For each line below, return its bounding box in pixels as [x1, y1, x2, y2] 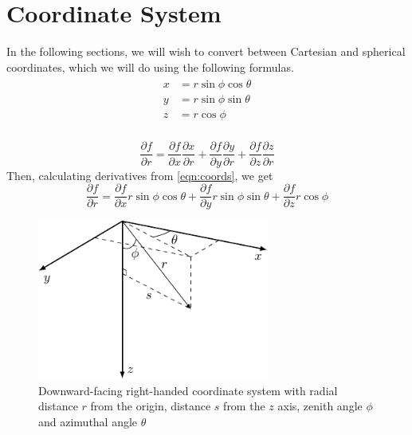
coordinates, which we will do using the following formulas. [6, 58, 294, 75]
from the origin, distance [90, 398, 211, 414]
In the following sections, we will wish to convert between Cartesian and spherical [6, 43, 406, 60]
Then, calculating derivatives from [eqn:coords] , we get [6, 167, 273, 183]
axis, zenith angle [277, 398, 363, 414]
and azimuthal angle [38, 413, 138, 429]
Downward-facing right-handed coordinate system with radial [38, 382, 338, 398]
